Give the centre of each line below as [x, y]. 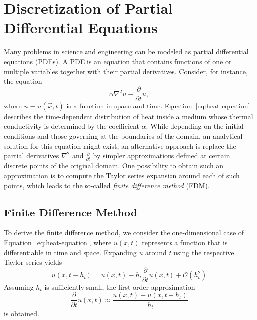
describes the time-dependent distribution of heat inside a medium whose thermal [128, 116]
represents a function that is [185, 243]
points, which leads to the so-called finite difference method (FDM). [107, 185]
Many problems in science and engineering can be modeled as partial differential [126, 52]
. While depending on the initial [195, 126]
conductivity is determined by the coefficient [72, 126]
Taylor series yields [33, 262]
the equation [23, 81]
